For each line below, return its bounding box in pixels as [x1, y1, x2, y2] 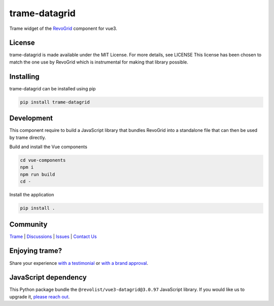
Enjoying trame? [9, 247, 62, 255]
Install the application [9, 192, 54, 198]
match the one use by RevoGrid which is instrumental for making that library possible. [9, 59, 189, 65]
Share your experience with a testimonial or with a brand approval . [9, 260, 149, 266]
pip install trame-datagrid [20, 99, 90, 105]
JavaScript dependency [9, 273, 87, 282]
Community [9, 220, 48, 228]
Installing [9, 72, 40, 81]
